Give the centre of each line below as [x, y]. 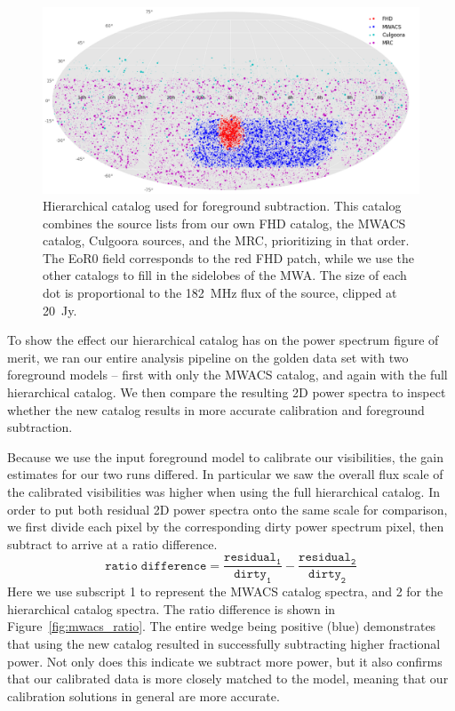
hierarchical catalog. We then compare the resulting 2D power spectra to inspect [227, 392]
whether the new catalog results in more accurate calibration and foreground [216, 409]
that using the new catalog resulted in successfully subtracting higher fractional [224, 644]
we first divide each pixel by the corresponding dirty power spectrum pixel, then [226, 527]
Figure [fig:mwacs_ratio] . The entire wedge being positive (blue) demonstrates [222, 626]
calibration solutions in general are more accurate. [144, 695]
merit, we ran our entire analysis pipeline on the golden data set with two [208, 357]
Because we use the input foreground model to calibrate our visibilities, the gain [226, 456]
